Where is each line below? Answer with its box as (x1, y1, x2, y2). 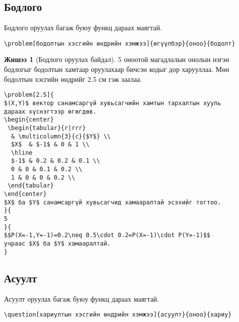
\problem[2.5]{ (4, 91, 54, 99)
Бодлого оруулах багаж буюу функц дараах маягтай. (4, 22, 162, 33)
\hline (11, 149, 33, 156)
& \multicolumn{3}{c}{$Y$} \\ (11, 132, 111, 140)
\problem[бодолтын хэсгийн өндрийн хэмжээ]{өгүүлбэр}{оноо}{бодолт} (4, 40, 236, 47)
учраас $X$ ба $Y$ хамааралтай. (4, 240, 111, 248)
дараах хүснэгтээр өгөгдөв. (4, 108, 97, 115)
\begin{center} (4, 116, 54, 124)
